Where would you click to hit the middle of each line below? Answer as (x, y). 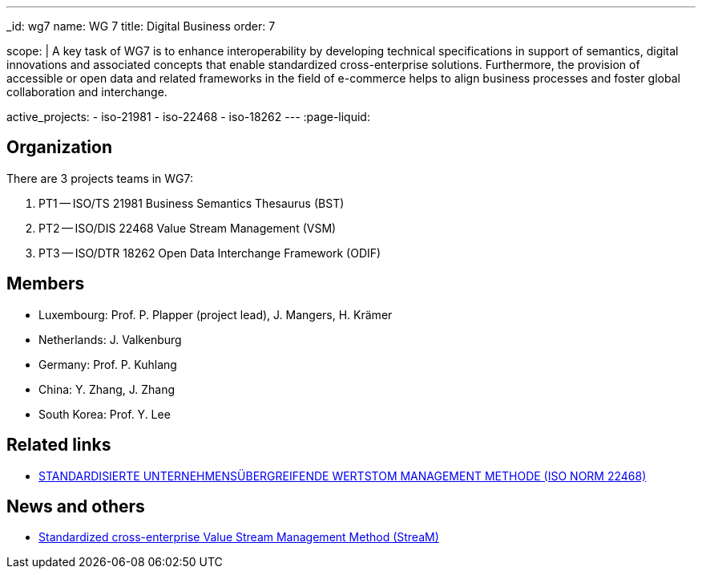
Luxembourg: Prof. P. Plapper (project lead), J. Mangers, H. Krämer (216, 314)
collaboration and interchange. (87, 92)
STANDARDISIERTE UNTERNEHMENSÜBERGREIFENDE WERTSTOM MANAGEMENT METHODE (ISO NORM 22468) (343, 476)
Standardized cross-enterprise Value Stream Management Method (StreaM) (239, 537)
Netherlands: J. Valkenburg (110, 339)
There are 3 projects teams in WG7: (100, 178)
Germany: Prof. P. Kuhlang (108, 364)
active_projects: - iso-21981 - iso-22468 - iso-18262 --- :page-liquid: (188, 117)
